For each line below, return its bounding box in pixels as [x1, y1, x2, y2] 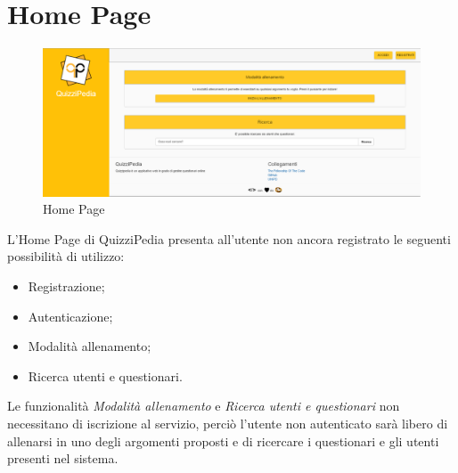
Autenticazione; [28, 306, 113, 325]
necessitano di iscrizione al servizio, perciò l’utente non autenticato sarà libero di [7, 413, 448, 432]
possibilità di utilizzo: [7, 247, 125, 265]
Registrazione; [28, 276, 105, 295]
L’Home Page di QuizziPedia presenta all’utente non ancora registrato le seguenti [7, 229, 451, 248]
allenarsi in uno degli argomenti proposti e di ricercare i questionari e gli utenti [7, 431, 439, 450]
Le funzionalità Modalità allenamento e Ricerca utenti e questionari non [7, 396, 400, 415]
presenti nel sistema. [7, 449, 119, 468]
